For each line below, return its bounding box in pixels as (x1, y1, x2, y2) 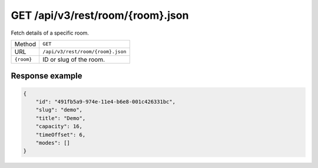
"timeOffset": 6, (35, 131, 86, 138)
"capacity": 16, (35, 123, 82, 130)
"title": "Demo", (35, 115, 86, 122)
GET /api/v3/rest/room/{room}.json (11, 9, 189, 22)
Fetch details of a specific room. (11, 29, 90, 36)
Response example (11, 71, 82, 81)
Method (14, 40, 37, 48)
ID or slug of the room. (42, 55, 105, 63)
